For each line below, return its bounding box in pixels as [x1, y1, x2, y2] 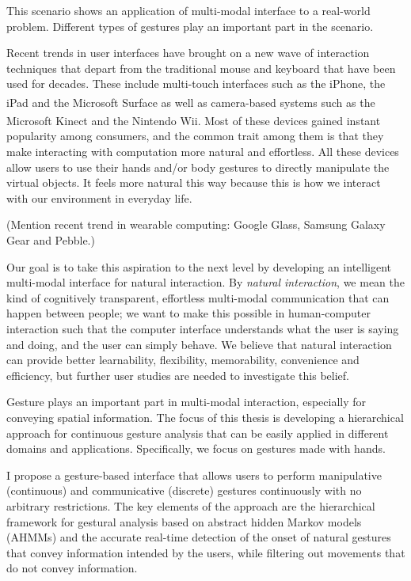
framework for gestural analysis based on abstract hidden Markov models [6, 513, 362, 530]
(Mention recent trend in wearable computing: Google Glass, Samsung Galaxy [6, 216, 386, 233]
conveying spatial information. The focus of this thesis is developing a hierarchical [6, 408, 404, 425]
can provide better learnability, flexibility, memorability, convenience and [6, 351, 360, 368]
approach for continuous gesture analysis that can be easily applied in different [6, 424, 389, 441]
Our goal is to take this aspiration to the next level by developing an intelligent [6, 258, 392, 275]
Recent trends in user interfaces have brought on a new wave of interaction [6, 44, 370, 61]
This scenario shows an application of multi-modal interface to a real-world [6, 2, 371, 18]
